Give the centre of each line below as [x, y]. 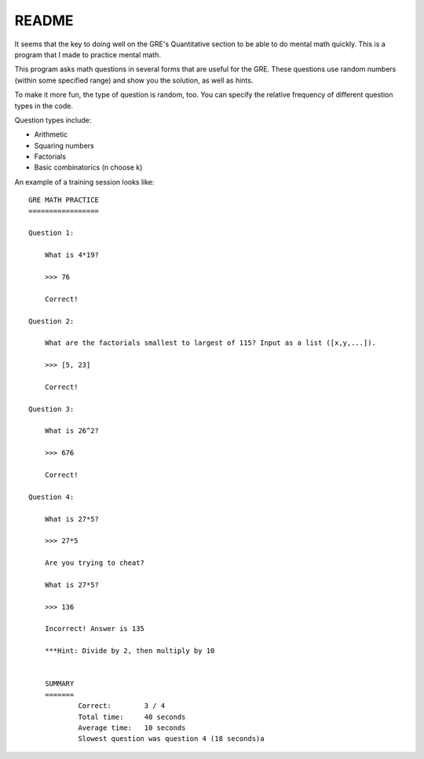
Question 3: [51, 409]
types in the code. [44, 105]
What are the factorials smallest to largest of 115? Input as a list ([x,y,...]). [210, 343]
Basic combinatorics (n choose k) [88, 167]
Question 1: [51, 233]
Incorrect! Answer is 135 [95, 629]
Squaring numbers [64, 145]
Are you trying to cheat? [95, 563]
